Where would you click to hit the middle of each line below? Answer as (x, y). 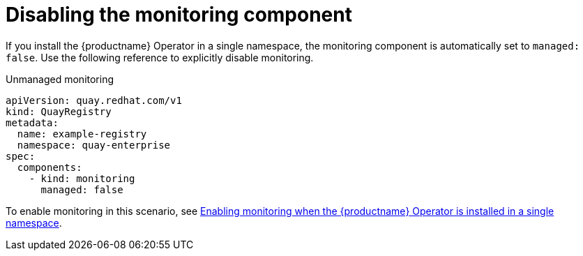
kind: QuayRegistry (59, 111)
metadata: (32, 122)
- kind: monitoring (82, 178)
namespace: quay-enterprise (94, 145)
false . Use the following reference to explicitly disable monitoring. (160, 57)
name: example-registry (82, 134)
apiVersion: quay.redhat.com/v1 (94, 100)
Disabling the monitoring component (179, 15)
